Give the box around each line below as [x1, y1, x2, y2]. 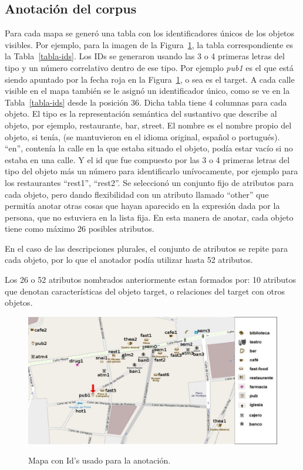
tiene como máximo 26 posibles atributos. [5, 222, 154, 235]
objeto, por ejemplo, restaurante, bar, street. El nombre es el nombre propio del [5, 119, 292, 131]
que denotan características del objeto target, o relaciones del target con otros [5, 285, 285, 297]
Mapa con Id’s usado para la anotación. [28, 454, 171, 466]
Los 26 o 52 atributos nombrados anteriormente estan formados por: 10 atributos [5, 273, 296, 286]
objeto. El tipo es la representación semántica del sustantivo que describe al [5, 107, 277, 120]
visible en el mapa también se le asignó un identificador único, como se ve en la [5, 84, 290, 97]
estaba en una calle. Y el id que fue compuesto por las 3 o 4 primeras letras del [5, 153, 290, 165]
